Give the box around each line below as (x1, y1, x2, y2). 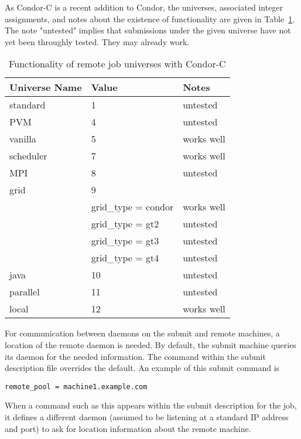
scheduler (9, 149, 47, 163)
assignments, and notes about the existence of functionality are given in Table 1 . (5, 12, 295, 25)
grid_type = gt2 (91, 217, 159, 231)
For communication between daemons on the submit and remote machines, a (5, 327, 280, 339)
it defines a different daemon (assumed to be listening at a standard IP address (5, 411, 289, 423)
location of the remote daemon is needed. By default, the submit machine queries (5, 338, 296, 350)
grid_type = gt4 (91, 251, 159, 265)
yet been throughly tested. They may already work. (5, 35, 190, 47)
